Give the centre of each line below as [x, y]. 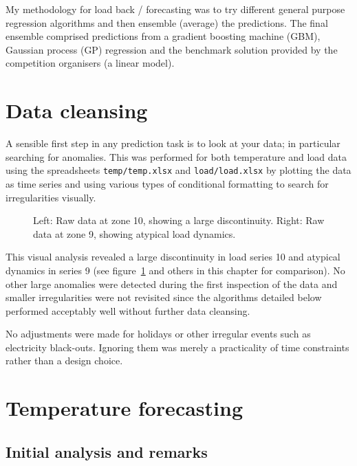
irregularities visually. [51, 197]
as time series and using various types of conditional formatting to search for [167, 183]
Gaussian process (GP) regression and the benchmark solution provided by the [172, 49]
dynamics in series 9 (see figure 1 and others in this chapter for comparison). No [175, 270]
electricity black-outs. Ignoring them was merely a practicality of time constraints [177, 347]
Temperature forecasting [124, 408]
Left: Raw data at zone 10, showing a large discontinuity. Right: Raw [179, 220]
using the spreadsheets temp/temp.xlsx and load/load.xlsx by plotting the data [178, 170]
